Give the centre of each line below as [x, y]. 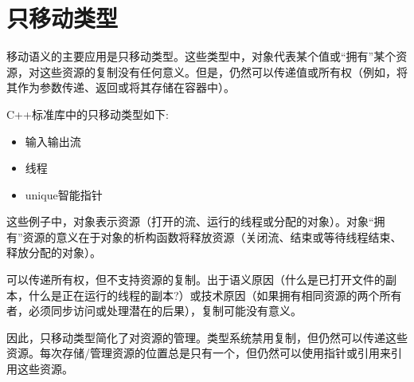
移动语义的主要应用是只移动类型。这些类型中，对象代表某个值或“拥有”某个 [201, 56]
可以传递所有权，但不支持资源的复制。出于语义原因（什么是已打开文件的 [196, 280]
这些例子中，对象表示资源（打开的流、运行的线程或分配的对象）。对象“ [190, 221]
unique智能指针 [64, 194]
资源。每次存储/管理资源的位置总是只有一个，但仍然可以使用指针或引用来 [199, 353]
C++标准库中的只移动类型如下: [88, 114]
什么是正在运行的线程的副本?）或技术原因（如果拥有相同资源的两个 [204, 295]
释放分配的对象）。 [54, 252]
